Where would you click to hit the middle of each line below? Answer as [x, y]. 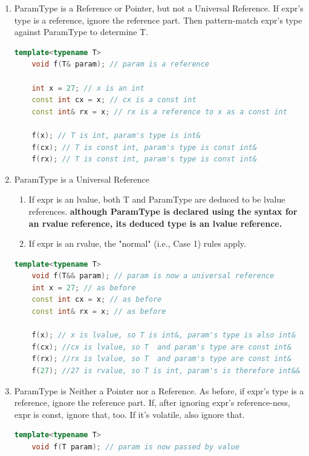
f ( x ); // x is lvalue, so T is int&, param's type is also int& [164, 335]
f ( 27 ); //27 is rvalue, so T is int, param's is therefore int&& [166, 371]
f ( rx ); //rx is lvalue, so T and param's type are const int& [162, 359]
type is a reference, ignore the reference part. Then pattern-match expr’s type [158, 20]
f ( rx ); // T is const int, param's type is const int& [144, 159]
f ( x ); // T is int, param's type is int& [116, 135]
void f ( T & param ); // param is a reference [121, 64]
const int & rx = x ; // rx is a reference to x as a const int [159, 112]
